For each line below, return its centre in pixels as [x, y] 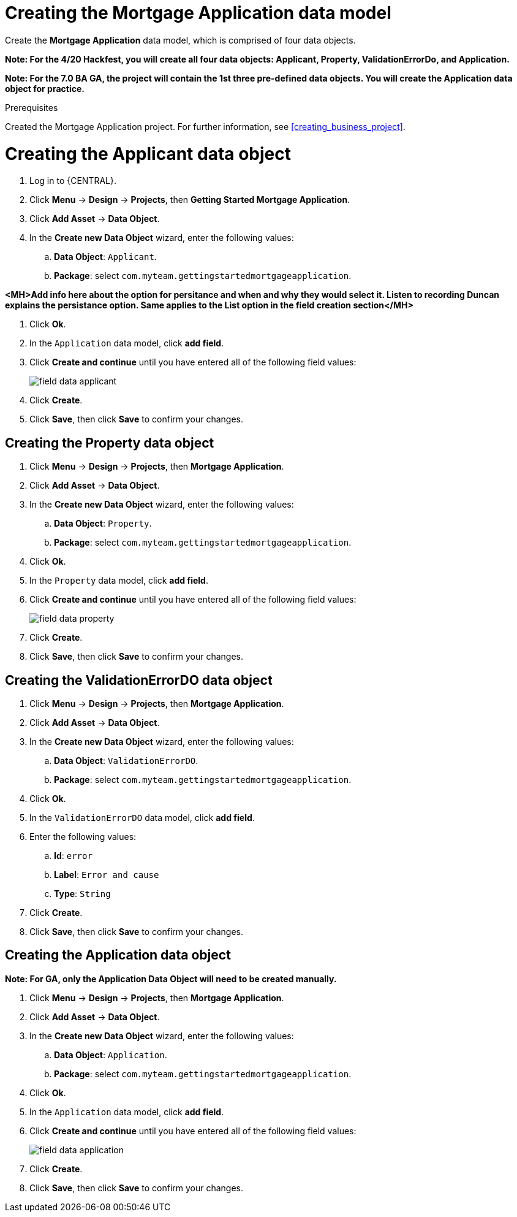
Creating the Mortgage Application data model [198, 13]
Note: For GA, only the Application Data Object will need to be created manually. [171, 979]
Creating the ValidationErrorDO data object [139, 680]
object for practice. [45, 88]
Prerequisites [32, 107]
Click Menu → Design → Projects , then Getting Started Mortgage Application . [190, 200]
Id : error [73, 855]
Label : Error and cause [107, 874]
